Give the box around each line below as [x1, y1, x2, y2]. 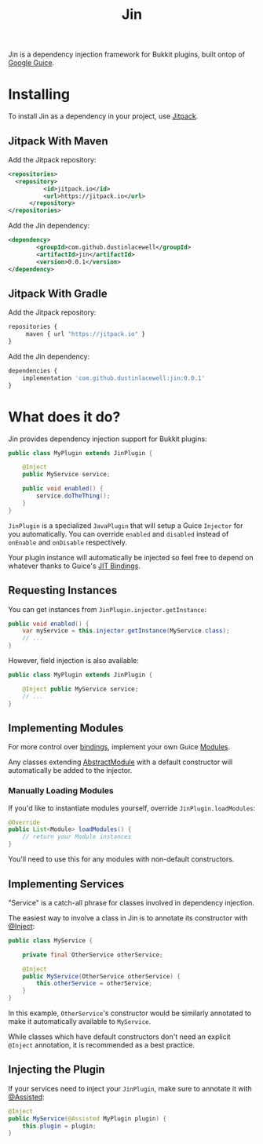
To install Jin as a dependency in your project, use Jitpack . [8, 111, 199, 121]
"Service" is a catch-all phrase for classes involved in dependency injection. [8, 898, 255, 907]
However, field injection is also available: [8, 656, 139, 665]
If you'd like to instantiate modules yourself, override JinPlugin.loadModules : [8, 803, 256, 813]
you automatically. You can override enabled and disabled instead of [8, 529, 229, 538]
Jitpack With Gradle [8, 286, 108, 300]
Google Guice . [8, 58, 55, 67]
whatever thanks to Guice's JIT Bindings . [8, 561, 141, 570]
